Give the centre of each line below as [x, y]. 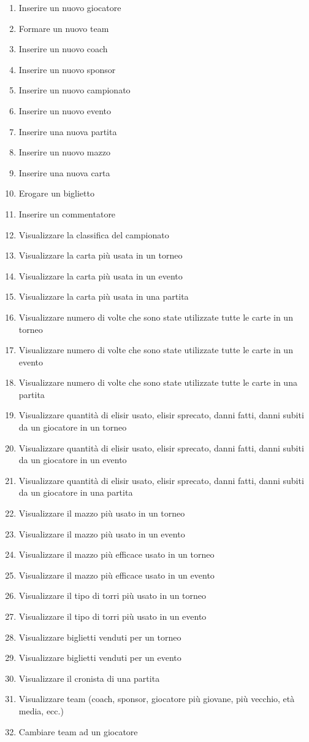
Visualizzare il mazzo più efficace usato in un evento [116, 575]
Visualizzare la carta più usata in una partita [104, 296]
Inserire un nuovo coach [63, 49]
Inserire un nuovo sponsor [67, 69]
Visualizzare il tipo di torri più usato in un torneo [113, 596]
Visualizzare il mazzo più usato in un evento [102, 533]
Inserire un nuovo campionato [74, 90]
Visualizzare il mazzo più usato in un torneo [102, 513]
